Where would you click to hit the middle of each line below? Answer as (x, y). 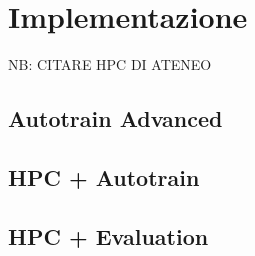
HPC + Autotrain (104, 176)
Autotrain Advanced (115, 118)
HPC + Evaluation (108, 235)
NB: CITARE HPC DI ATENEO (110, 64)
